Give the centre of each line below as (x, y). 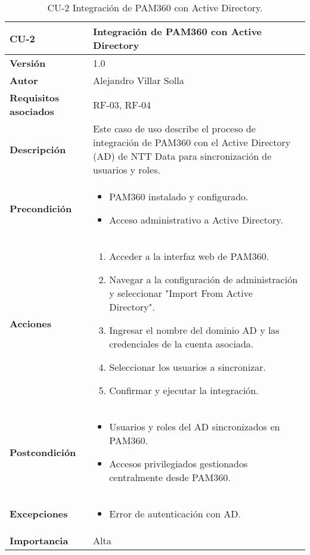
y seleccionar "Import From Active (181, 293)
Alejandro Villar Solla (139, 80)
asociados (32, 111)
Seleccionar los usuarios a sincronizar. (188, 367)
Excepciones (39, 514)
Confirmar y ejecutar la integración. (184, 390)
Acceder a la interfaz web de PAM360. (189, 256)
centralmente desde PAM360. (170, 477)
